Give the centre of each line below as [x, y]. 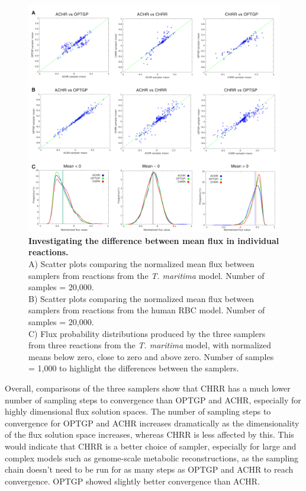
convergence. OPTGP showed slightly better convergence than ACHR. [133, 481]
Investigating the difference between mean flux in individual [154, 240]
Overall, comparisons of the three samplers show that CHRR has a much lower [148, 388]
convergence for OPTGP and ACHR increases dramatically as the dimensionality [152, 423]
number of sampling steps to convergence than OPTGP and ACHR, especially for [153, 399]
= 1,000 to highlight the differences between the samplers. [134, 368]
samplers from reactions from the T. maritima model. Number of [146, 275]
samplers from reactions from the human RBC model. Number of [147, 310]
